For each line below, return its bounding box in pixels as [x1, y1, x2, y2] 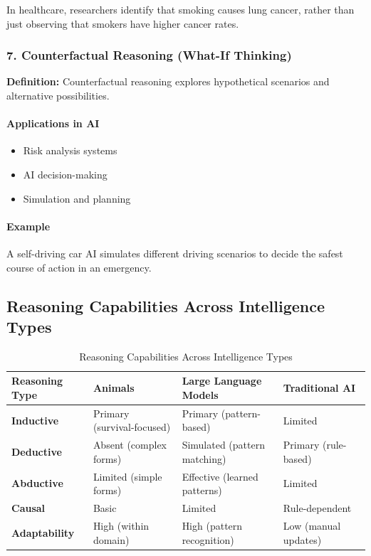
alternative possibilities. [6, 88, 110, 102]
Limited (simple [93, 469, 162, 483]
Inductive [11, 412, 59, 427]
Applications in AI [6, 116, 100, 131]
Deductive [11, 444, 62, 459]
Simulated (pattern [182, 437, 265, 452]
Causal [11, 501, 46, 515]
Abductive [11, 476, 63, 491]
